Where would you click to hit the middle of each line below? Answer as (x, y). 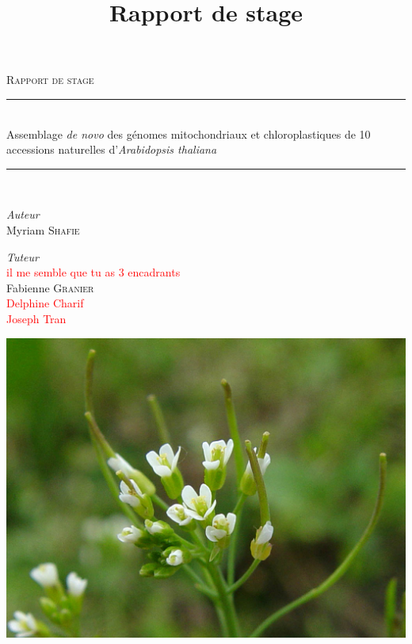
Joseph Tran (36, 318)
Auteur (23, 214)
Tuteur (23, 256)
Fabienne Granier (50, 287)
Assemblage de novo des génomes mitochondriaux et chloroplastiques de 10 (189, 133)
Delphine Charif (45, 303)
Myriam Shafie (43, 229)
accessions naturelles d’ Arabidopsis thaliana (112, 149)
